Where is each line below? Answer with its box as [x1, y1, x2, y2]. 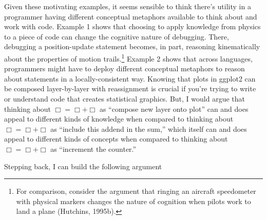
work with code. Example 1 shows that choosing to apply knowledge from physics [4, 21, 261, 32]
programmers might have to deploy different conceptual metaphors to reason [4, 63, 245, 74]
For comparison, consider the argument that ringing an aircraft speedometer [16, 186, 256, 196]
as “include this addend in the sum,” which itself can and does [50, 123, 247, 134]
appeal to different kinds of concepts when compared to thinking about [4, 133, 228, 144]
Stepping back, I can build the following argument [4, 161, 162, 171]
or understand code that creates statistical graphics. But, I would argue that [4, 93, 245, 104]
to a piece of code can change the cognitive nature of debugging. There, [4, 31, 229, 42]
